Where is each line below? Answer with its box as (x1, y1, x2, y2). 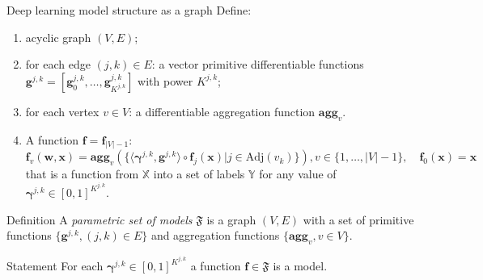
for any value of (259, 165, 337, 182)
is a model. (273, 257, 328, 274)
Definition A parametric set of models (6, 211, 193, 228)
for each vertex (25, 102, 100, 119)
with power (138, 72, 193, 89)
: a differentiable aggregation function (129, 102, 316, 119)
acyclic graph (25, 28, 91, 45)
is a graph (206, 211, 256, 228)
